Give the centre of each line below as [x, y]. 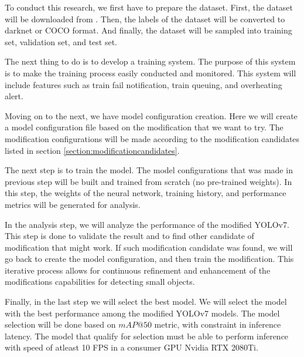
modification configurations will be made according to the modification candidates [152, 138]
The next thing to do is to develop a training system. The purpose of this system [150, 61]
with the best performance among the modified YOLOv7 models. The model [142, 313]
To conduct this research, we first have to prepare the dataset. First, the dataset [149, 7]
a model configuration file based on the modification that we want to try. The [144, 127]
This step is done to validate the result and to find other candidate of [129, 236]
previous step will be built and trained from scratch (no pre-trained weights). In [148, 181]
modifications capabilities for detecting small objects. [100, 282]
